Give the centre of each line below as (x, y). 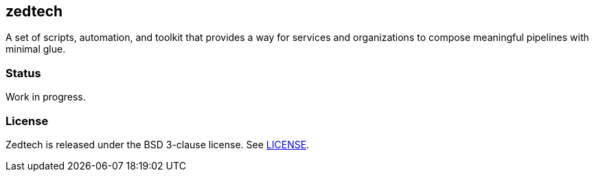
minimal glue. (36, 49)
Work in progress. (46, 97)
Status (23, 73)
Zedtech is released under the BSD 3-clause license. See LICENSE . (158, 144)
